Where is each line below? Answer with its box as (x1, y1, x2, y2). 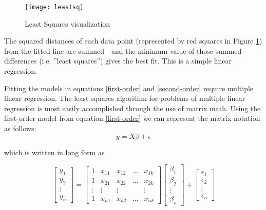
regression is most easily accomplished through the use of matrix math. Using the (4, 102, 261, 113)
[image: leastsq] (25, 4, 84, 11)
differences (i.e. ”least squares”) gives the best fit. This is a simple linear (4, 55, 232, 66)
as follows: (4, 123, 36, 133)
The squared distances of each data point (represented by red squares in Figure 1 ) (4, 35, 262, 46)
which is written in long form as (4, 146, 105, 157)
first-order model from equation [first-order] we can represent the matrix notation (4, 113, 260, 123)
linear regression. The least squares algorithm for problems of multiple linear (4, 93, 245, 103)
